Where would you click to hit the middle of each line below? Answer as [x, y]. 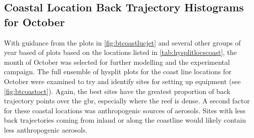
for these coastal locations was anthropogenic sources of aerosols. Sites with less [125, 110]
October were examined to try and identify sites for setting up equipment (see [123, 81]
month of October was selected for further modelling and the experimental [117, 62]
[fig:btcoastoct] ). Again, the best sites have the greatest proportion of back [117, 91]
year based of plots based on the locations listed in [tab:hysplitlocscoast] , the [121, 52]
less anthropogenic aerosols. [46, 129]
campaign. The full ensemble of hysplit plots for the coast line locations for [118, 71]
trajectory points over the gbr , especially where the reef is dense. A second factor [127, 101]
